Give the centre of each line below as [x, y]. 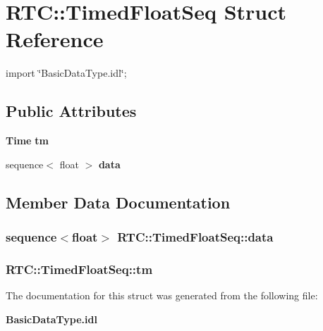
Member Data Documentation [118, 202]
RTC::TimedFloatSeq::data [195, 237]
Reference [55, 39]
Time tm [27, 140]
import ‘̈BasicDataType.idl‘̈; [66, 73]
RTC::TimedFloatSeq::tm [79, 269]
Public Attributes [71, 111]
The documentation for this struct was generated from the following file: [162, 295]
